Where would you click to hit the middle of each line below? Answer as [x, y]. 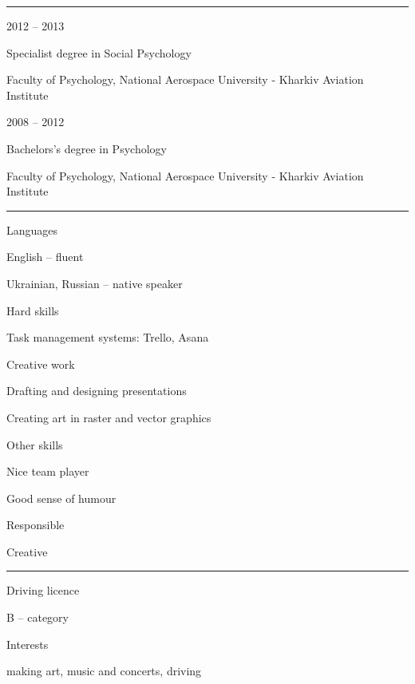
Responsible [36, 525]
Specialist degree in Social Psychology [99, 52]
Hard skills [33, 310]
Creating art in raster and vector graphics [109, 417]
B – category [38, 617]
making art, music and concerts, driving [104, 671]
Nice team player [48, 471]
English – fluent [45, 257]
